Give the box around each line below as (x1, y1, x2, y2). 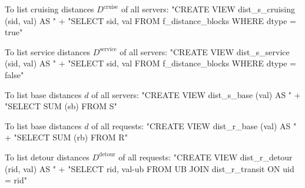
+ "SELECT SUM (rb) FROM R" (5, 131, 128, 143)
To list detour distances (5, 150, 89, 163)
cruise (103, 4, 118, 10)
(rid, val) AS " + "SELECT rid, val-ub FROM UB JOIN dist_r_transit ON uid (5, 162, 294, 174)
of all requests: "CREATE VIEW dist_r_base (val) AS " (91, 119, 297, 132)
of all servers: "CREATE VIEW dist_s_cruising (121, 3, 295, 15)
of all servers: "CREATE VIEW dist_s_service (120, 45, 290, 58)
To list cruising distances (5, 3, 94, 15)
